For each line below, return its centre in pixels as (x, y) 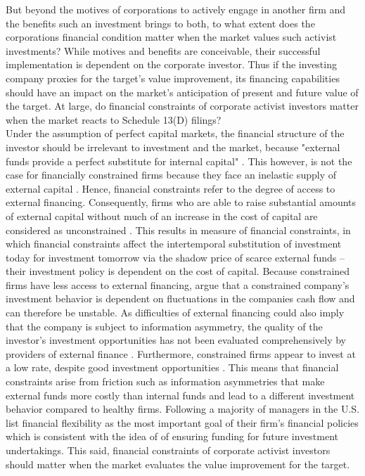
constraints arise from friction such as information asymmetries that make (165, 381)
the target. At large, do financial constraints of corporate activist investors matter (182, 106)
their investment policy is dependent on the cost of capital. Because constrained (178, 271)
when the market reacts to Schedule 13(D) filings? (114, 119)
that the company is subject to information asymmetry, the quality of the (164, 326)
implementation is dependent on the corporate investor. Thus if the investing (171, 64)
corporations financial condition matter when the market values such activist (171, 37)
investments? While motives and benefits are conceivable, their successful (163, 50)
